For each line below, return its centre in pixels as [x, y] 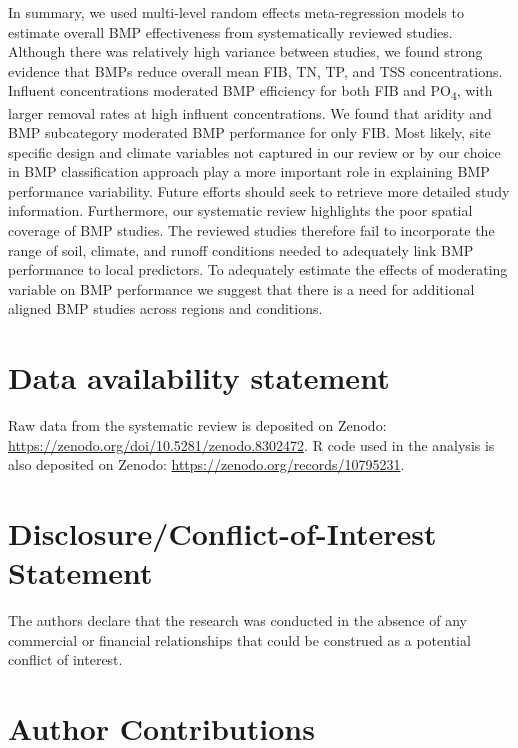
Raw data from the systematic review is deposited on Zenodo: [197, 425]
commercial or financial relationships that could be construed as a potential [239, 639]
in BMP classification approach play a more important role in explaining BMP [249, 171]
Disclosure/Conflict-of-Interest [222, 533]
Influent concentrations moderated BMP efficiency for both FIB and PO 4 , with [250, 92]
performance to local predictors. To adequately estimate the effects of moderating [258, 269]
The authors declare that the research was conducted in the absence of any [237, 620]
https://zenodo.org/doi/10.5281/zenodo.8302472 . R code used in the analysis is [251, 444]
